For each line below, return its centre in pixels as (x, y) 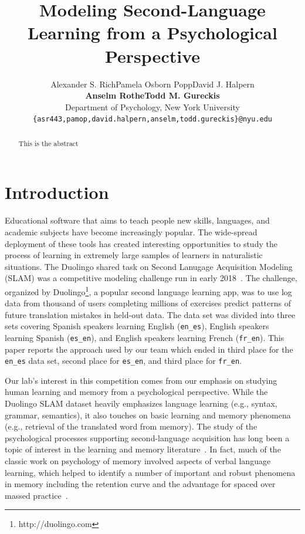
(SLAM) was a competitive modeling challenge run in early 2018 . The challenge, (151, 278)
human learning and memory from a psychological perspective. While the (136, 392)
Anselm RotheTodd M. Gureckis (152, 95)
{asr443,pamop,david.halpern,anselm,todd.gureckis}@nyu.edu (152, 119)
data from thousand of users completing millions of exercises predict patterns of (148, 303)
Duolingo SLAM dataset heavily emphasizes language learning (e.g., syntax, (141, 403)
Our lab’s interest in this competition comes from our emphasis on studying (141, 380)
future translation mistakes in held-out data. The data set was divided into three (150, 314)
